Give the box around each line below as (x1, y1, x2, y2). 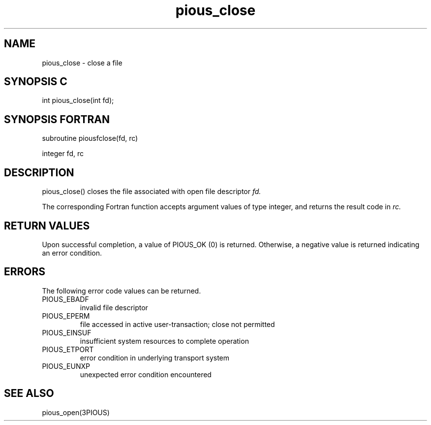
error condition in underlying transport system (80, 353, 230, 362)
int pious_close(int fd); (42, 96, 114, 105)
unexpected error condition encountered (80, 370, 212, 379)
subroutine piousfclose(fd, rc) (42, 134, 138, 143)
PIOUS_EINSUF (42, 328, 92, 337)
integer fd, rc (42, 149, 84, 158)
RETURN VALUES (4, 219, 90, 232)
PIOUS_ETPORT (42, 345, 94, 354)
